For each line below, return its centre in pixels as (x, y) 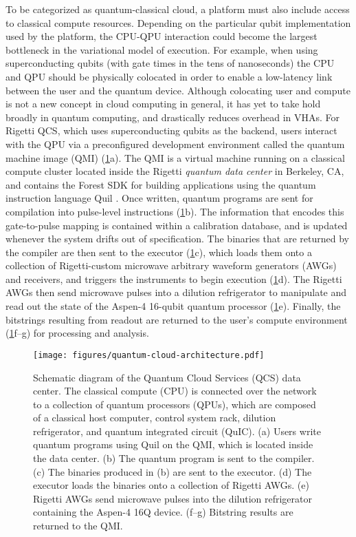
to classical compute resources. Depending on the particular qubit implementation (178, 22)
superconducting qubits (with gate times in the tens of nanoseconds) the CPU (170, 63)
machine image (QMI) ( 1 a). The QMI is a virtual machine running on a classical (175, 157)
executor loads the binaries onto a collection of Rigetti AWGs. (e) (171, 485)
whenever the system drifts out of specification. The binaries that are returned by (177, 239)
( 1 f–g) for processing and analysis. (77, 333)
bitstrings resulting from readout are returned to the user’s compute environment (177, 319)
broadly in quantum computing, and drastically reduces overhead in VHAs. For (173, 117)
